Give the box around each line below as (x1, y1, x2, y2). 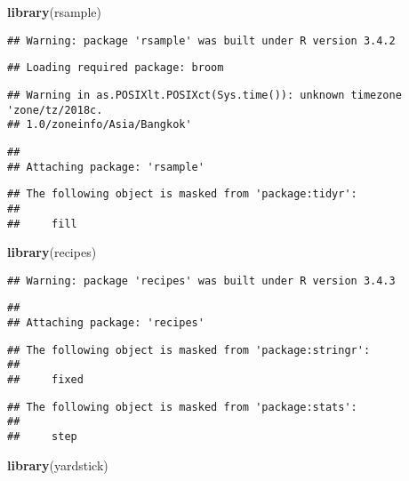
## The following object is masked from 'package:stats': (7, 400, 357, 413)
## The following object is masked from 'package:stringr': (7, 343, 371, 357)
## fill (7, 217, 77, 230)
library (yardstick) (7, 455, 108, 474)
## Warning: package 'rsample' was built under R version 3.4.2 (7, 34, 396, 47)
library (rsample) (7, 3, 101, 20)
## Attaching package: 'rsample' (7, 160, 204, 173)
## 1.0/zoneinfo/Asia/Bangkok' (7, 118, 192, 132)
